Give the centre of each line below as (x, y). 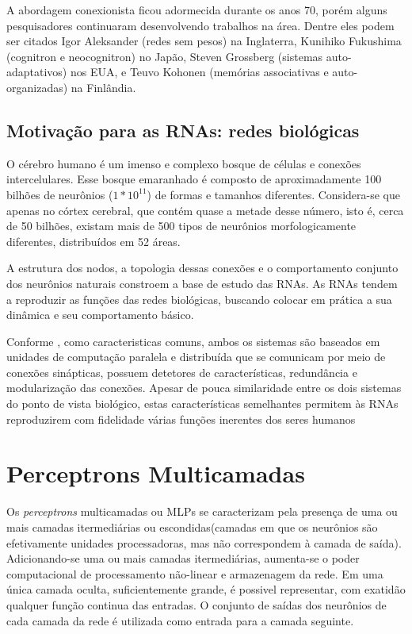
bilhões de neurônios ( (60, 194)
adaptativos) (37, 72)
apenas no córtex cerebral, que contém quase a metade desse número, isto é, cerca (205, 210)
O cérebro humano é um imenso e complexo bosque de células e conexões (184, 163)
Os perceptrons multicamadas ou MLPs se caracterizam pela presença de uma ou (202, 511)
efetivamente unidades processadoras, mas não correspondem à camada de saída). (204, 542)
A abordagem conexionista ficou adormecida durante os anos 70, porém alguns (197, 10)
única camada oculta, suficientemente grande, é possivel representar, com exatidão (206, 589)
